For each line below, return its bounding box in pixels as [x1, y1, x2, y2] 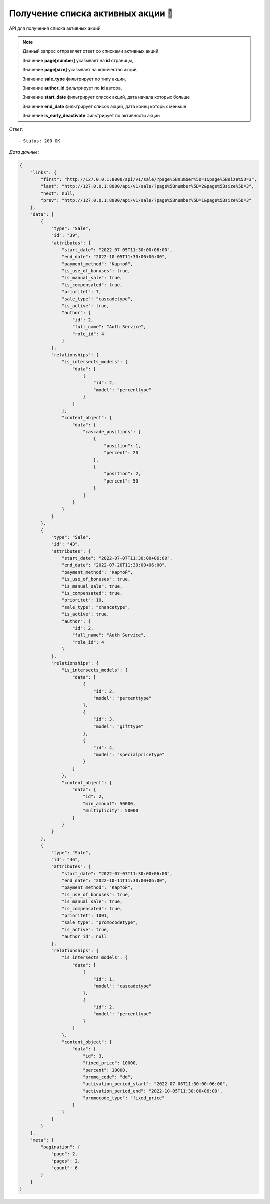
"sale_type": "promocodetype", [61, 920, 138, 925]
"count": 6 [51, 1165, 78, 1171]
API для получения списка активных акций [9, 25, 101, 31]
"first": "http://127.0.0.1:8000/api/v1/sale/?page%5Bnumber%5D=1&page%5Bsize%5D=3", [40, 177, 257, 182]
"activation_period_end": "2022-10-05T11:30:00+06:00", [82, 1088, 223, 1094]
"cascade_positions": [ [82, 429, 141, 435]
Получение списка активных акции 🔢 [9, 8, 173, 19]
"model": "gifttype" [93, 724, 144, 729]
